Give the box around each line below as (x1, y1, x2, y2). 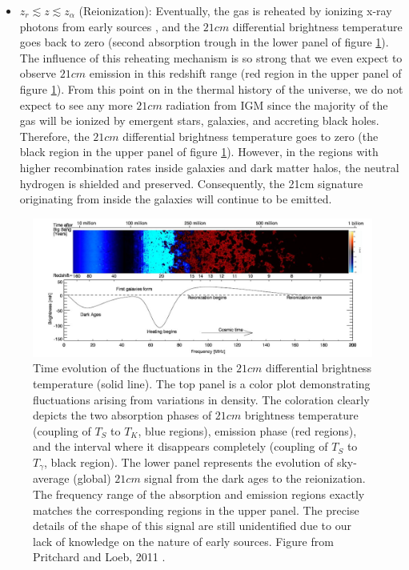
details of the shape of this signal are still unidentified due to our (33, 517, 351, 534)
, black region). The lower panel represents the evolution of (44, 453, 334, 470)
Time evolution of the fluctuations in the (33, 359, 233, 376)
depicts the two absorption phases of (33, 407, 212, 423)
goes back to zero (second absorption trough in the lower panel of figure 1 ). (19, 34, 389, 50)
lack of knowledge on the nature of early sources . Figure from (33, 532, 334, 549)
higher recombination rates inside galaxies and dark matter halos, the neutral (19, 159, 399, 175)
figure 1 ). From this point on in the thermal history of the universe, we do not (19, 80, 403, 97)
